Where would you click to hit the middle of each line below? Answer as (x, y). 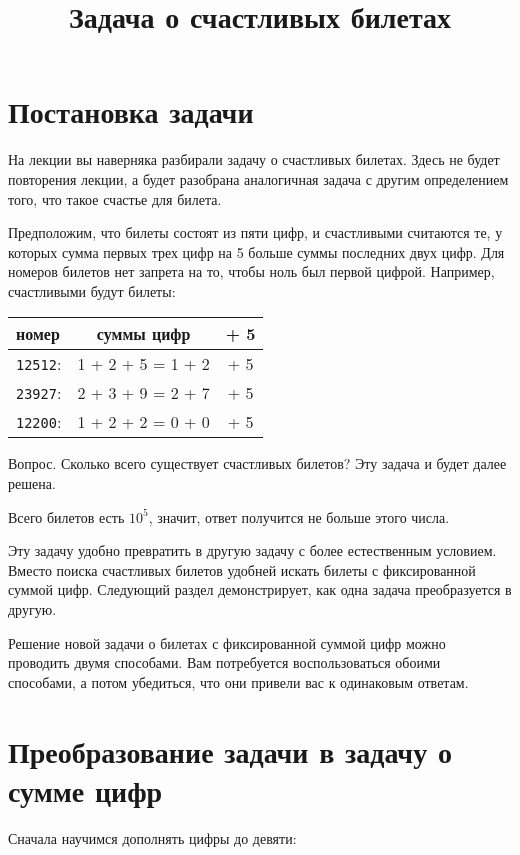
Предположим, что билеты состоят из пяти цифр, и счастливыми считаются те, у (255, 232)
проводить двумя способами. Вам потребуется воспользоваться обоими (224, 662)
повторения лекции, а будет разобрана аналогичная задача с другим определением (258, 178)
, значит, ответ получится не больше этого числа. (299, 516)
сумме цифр (85, 789)
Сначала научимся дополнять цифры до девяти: (152, 837)
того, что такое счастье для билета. (115, 198)
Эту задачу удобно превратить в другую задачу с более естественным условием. (252, 550)
